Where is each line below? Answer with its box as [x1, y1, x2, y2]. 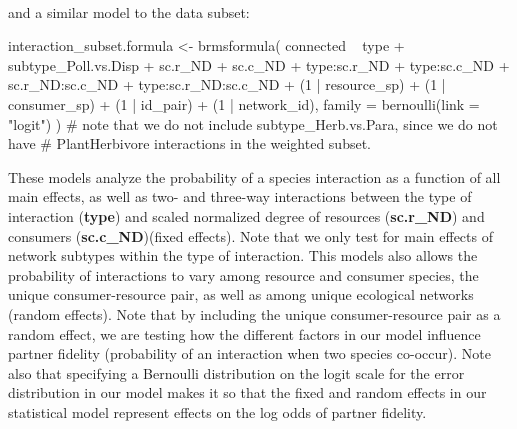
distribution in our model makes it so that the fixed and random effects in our [8, 382, 487, 403]
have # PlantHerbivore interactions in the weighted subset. [8, 133, 371, 154]
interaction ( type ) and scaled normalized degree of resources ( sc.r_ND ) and [8, 205, 485, 226]
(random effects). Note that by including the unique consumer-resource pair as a [8, 303, 501, 324]
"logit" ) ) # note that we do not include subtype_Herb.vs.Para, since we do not [8, 113, 498, 134]
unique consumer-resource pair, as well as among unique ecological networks [8, 284, 474, 305]
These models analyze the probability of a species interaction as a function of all [8, 166, 501, 187]
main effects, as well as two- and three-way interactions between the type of [8, 186, 472, 207]
